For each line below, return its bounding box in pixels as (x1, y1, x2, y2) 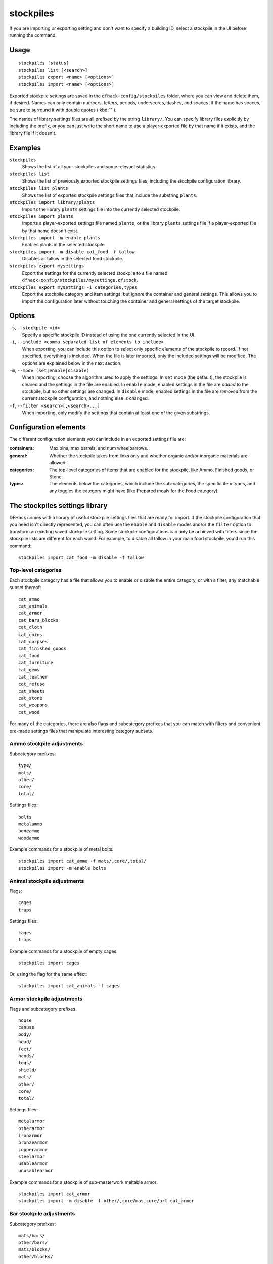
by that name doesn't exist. (22, 228, 79, 234)
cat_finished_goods (18, 646, 67, 652)
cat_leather (18, 674, 48, 680)
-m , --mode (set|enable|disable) (9, 367, 89, 373)
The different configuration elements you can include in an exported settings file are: (9, 436, 186, 442)
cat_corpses (18, 639, 48, 644)
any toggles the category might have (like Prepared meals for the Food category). (49, 488, 219, 494)
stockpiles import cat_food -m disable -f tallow (18, 554, 144, 560)
